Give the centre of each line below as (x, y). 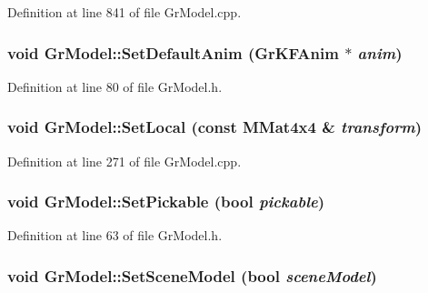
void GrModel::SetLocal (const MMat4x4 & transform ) (215, 127)
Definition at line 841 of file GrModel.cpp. (124, 12)
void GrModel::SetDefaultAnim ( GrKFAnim (173, 52)
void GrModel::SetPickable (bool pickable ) (166, 202)
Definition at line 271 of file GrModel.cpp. (124, 161)
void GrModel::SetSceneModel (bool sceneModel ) (192, 275)
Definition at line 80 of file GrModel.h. (115, 86)
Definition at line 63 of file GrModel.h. (115, 235)
